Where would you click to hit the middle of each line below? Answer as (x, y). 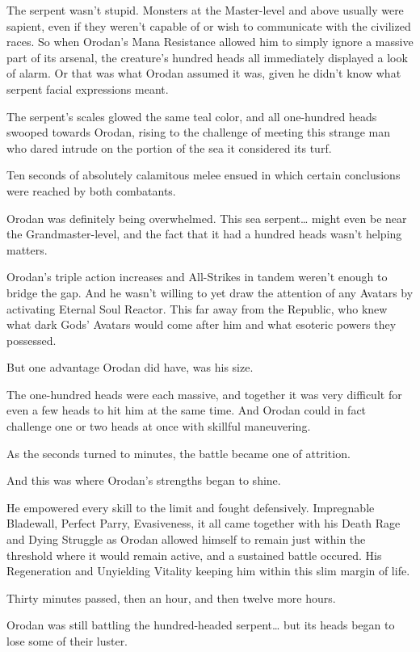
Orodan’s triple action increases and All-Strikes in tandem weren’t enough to (197, 277)
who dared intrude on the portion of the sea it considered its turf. (169, 147)
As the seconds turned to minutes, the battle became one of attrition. (178, 453)
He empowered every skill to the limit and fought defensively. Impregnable (191, 507)
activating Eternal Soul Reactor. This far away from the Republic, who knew (197, 308)
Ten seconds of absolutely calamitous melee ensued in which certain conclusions (204, 175)
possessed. (31, 340)
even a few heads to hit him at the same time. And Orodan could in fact (187, 410)
